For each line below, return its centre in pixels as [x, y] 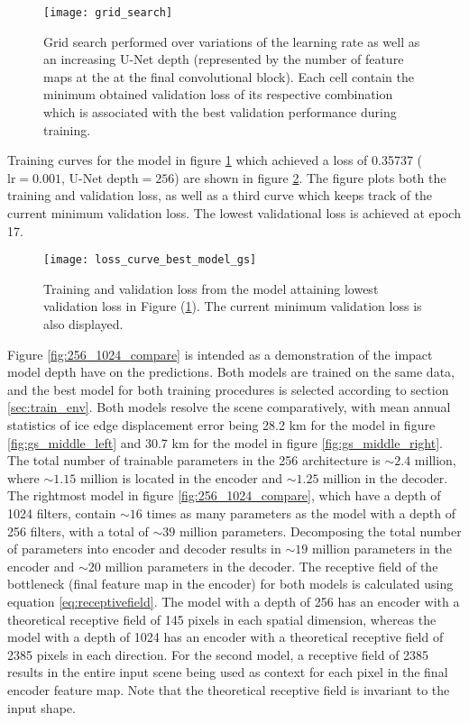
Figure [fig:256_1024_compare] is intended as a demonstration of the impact [220, 354]
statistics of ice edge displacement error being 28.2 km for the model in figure [221, 425]
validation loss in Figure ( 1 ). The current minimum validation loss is [233, 306]
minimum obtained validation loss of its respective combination [218, 94]
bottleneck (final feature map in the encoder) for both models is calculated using [230, 584]
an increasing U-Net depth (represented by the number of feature [224, 59]
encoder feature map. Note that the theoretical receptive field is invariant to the [229, 689]
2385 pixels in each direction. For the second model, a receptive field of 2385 [218, 654]
